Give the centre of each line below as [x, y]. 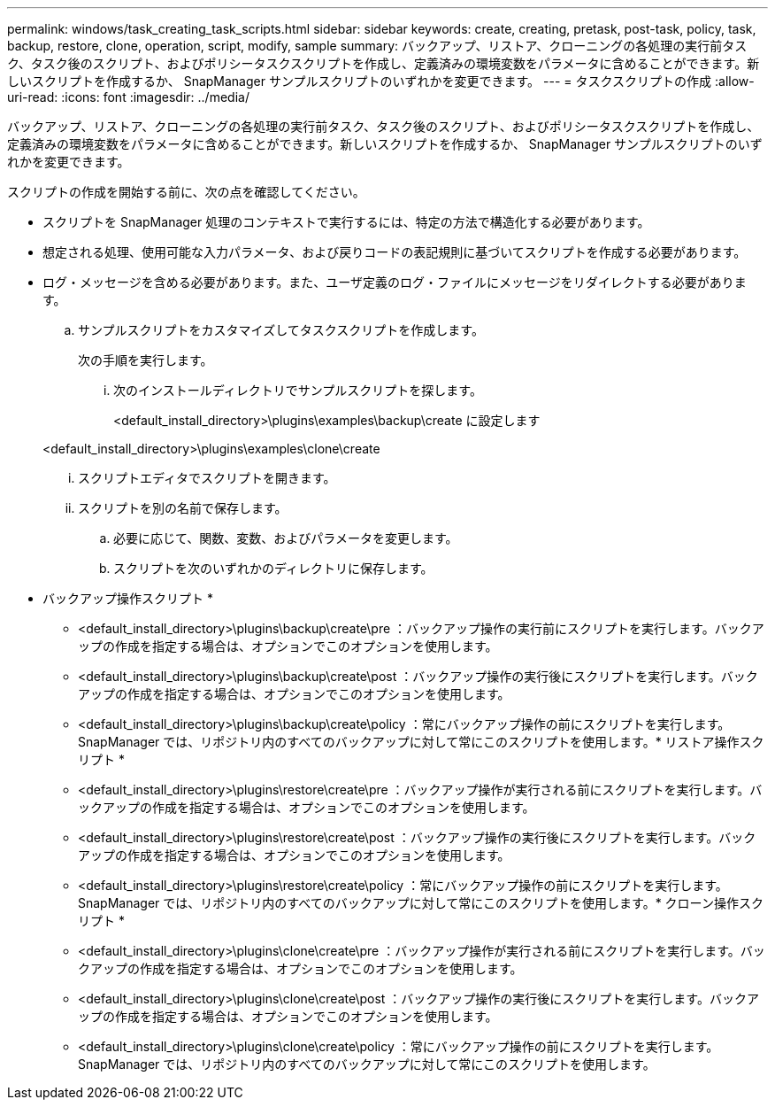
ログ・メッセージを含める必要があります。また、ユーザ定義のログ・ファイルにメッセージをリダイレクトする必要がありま [395, 282]
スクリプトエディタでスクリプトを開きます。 [207, 478]
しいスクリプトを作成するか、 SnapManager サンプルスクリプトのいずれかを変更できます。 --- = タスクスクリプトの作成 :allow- [381, 81]
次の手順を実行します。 [146, 360]
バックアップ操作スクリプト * [128, 598]
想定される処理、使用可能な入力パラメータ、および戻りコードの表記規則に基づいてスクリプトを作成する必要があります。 [395, 252]
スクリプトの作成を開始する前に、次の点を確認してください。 [186, 192]
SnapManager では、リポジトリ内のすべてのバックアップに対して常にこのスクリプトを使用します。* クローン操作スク [421, 903]
